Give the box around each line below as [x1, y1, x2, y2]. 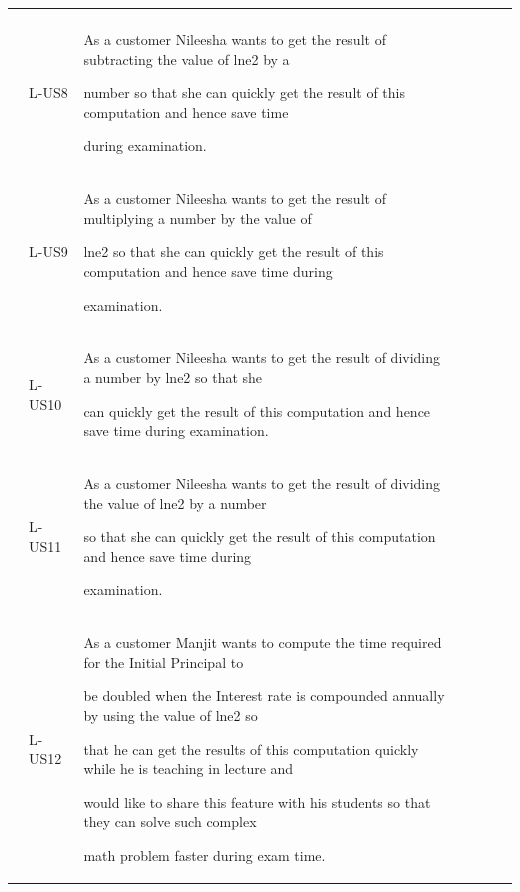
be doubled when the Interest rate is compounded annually [83, 685, 445, 706]
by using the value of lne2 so [83, 705, 258, 726]
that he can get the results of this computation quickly [83, 738, 419, 759]
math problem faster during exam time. [83, 845, 326, 866]
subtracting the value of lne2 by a [83, 48, 290, 69]
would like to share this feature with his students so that [83, 791, 431, 812]
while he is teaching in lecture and [83, 758, 294, 779]
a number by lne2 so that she [83, 367, 263, 388]
